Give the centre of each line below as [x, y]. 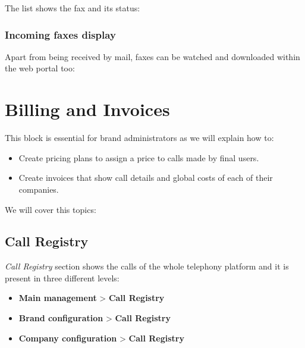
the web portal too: [40, 68]
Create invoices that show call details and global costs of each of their [146, 178]
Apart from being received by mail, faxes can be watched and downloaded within [152, 56]
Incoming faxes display [60, 34]
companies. [39, 189]
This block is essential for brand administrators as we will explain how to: [139, 138]
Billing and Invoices [87, 109]
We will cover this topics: [51, 209]
